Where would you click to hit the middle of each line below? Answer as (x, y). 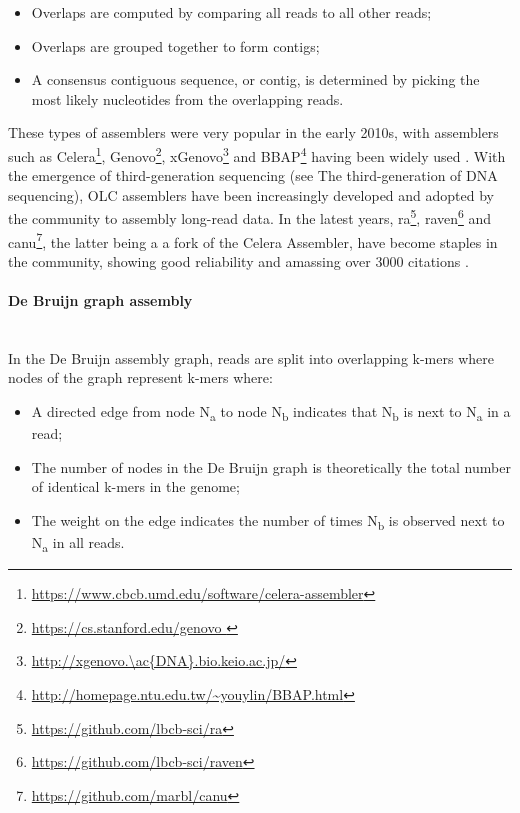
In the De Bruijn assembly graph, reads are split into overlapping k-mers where (251, 357)
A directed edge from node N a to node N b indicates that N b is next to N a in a (271, 412)
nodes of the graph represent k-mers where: (140, 377)
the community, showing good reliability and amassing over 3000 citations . (238, 260)
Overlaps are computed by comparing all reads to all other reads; (231, 12)
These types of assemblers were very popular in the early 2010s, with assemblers (253, 132)
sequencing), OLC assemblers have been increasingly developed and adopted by (251, 194)
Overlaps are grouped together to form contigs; (175, 45)
